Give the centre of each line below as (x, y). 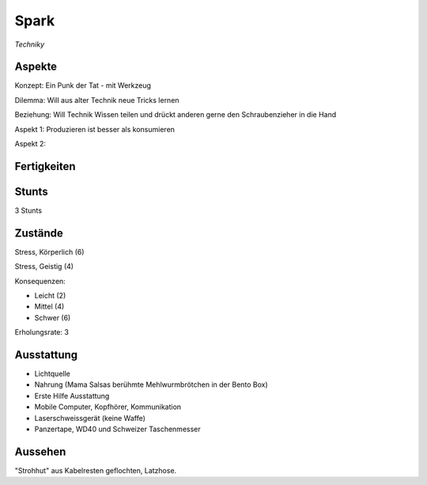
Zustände (39, 233)
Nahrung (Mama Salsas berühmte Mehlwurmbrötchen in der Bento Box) (151, 385)
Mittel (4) (49, 307)
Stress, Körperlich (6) (49, 252)
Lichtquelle (52, 374)
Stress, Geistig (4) (44, 267)
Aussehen (40, 451)
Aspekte (36, 67)
